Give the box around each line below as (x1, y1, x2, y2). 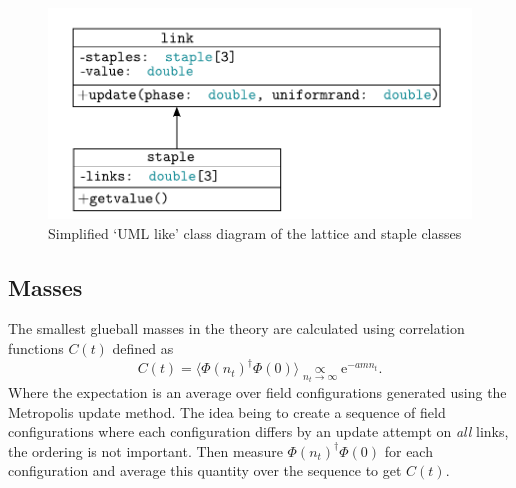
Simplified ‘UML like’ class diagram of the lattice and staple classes (48, 222, 462, 243)
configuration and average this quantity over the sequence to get (8, 460, 402, 481)
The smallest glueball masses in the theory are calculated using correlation (8, 318, 465, 339)
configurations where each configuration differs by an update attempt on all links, (8, 421, 509, 442)
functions (8, 338, 64, 358)
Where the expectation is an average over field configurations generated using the (8, 381, 507, 402)
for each (384, 440, 433, 461)
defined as (112, 338, 174, 358)
